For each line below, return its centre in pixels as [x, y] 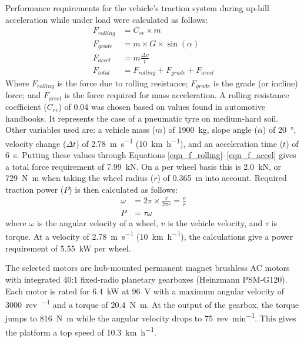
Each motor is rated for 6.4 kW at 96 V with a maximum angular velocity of [145, 291]
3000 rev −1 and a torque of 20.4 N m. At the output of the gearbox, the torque [152, 304]
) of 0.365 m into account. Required [222, 178]
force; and [23, 95]
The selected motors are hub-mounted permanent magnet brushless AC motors [148, 268]
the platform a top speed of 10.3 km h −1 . [81, 331]
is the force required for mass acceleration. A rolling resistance [177, 95]
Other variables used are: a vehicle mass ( [81, 130]
